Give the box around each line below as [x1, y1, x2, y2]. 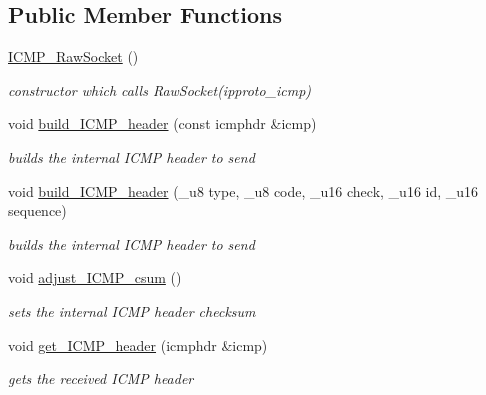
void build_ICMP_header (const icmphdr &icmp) [8, 113, 317, 134]
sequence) [8, 200, 67, 221]
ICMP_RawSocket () [8, 46, 139, 67]
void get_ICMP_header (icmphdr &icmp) [8, 334, 268, 355]
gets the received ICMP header [8, 368, 194, 389]
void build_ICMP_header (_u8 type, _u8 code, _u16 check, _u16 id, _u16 [8, 180, 479, 201]
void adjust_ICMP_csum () [8, 267, 182, 288]
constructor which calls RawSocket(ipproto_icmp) [8, 79, 312, 100]
